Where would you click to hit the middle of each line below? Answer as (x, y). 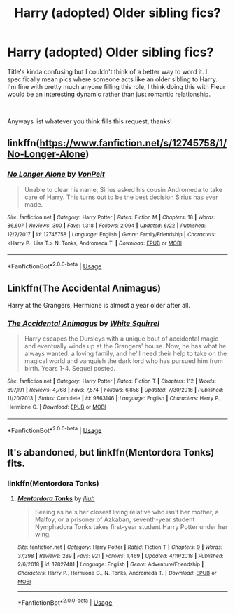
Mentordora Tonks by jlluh (56, 498)
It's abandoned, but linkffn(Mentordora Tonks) (111, 452)
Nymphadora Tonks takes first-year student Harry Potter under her (131, 526)
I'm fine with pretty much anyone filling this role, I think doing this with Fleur (116, 86)
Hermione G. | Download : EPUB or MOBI (57, 407)
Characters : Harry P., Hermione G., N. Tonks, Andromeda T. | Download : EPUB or (117, 573)
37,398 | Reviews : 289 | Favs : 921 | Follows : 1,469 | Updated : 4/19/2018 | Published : (120, 556)
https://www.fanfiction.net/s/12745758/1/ (133, 143)
